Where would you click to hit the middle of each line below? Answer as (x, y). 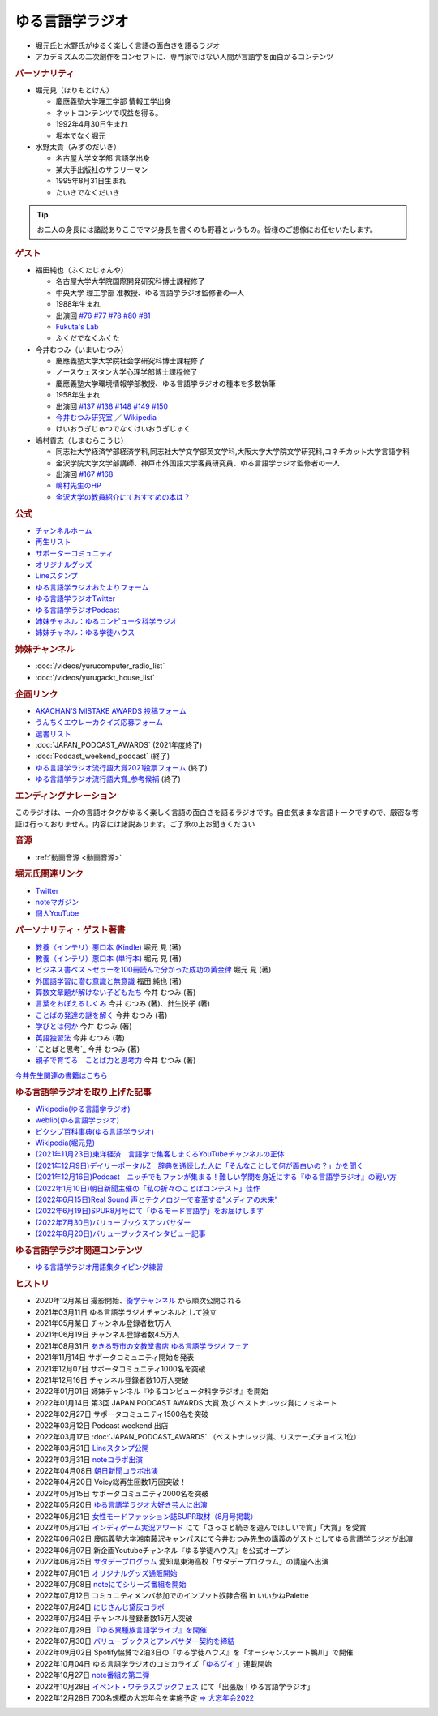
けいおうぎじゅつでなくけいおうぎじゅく (123, 429)
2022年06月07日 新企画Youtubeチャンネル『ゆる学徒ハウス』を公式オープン (163, 1550)
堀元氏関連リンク (49, 874)
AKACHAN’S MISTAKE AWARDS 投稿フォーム (111, 710)
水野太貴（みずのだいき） (78, 147)
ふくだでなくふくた (88, 338)
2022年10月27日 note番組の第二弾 (92, 1675)
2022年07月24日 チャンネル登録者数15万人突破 (114, 1619)
